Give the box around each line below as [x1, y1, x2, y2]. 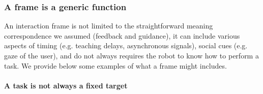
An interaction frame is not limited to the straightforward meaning [4, 20, 213, 31]
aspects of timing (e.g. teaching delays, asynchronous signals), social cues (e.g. [4, 40, 248, 51]
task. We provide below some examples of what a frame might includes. [4, 60, 227, 71]
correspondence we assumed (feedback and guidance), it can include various [4, 30, 240, 41]
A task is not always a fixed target [4, 80, 128, 90]
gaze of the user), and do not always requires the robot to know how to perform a [4, 50, 259, 60]
